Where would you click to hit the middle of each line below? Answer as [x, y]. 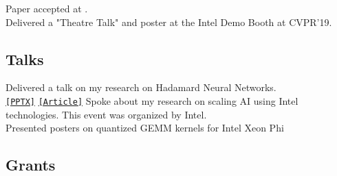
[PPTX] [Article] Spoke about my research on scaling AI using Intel [152, 100]
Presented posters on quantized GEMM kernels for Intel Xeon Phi [145, 128]
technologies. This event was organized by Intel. [106, 114]
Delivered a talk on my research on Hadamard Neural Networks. [141, 87]
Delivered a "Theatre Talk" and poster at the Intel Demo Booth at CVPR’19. [169, 22]
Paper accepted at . [47, 8]
